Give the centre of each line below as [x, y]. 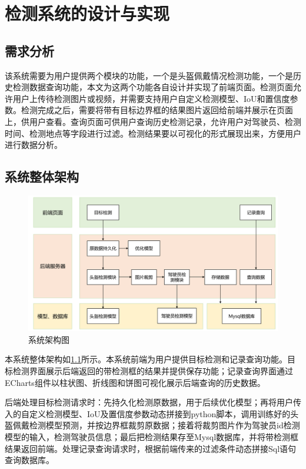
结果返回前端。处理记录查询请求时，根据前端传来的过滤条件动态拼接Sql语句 [151, 448]
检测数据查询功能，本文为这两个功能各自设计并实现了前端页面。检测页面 [153, 87]
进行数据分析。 [34, 145]
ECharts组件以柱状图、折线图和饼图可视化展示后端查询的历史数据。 [135, 382]
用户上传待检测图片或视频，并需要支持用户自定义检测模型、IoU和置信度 [151, 98]
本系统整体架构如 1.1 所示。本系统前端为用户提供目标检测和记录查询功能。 [146, 359]
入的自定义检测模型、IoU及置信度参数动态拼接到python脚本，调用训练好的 [148, 413]
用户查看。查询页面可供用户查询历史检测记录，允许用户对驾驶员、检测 [165, 121]
